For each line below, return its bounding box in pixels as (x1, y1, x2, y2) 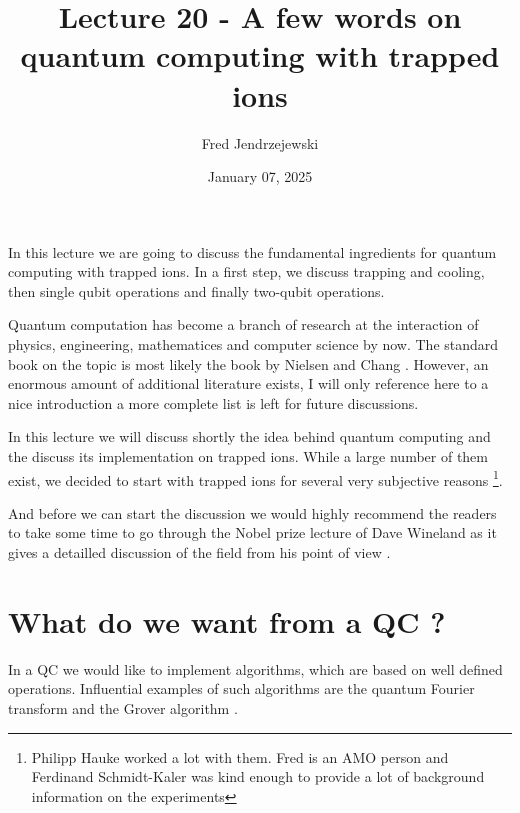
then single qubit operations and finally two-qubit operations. (8, 280, 385, 301)
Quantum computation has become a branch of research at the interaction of (8, 314, 479, 335)
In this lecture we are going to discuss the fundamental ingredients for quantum (8, 241, 497, 262)
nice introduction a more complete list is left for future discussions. (8, 392, 419, 413)
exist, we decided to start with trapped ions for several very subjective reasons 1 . (8, 466, 503, 490)
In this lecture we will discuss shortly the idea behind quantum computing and (8, 426, 491, 447)
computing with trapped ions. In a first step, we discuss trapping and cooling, (8, 261, 485, 282)
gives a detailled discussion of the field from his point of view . (8, 542, 391, 563)
